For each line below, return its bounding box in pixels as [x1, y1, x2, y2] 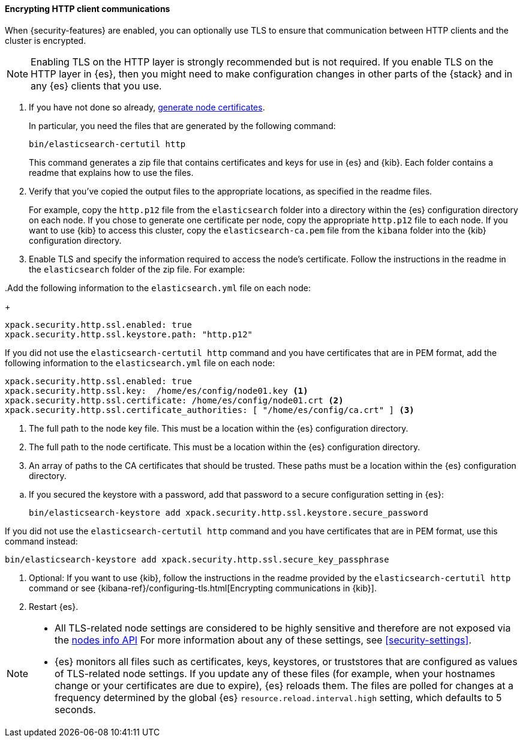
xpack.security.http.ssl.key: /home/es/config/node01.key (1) [5, 385, 308, 396]
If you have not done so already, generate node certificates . [29, 101, 265, 112]
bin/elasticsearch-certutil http [29, 139, 186, 149]
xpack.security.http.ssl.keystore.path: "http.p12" [5, 329, 253, 339]
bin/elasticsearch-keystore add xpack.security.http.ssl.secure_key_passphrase [5, 554, 389, 564]
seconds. [55, 703, 96, 716]
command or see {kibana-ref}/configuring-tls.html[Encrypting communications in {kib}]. [29, 582, 377, 593]
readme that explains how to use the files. [29, 167, 194, 178]
